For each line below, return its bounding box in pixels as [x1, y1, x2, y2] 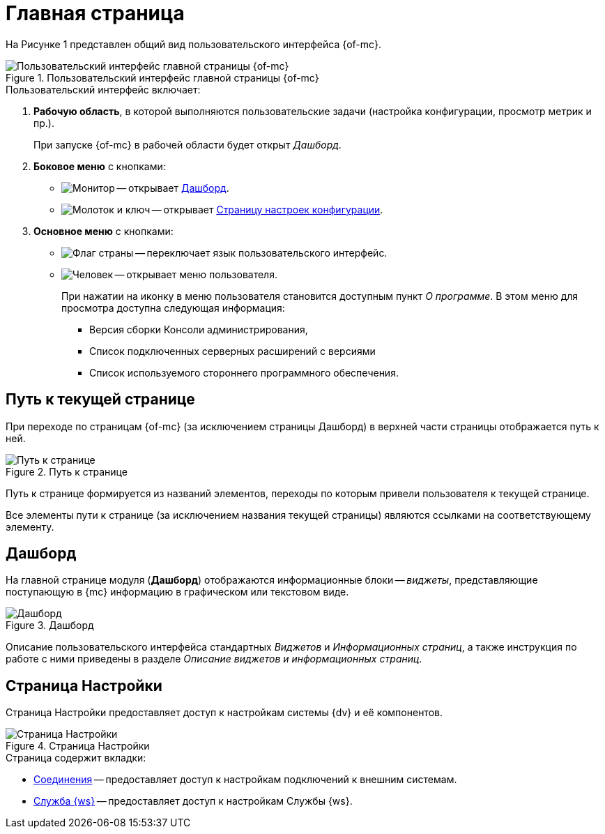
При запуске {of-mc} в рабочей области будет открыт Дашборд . [33, 138, 342, 151]
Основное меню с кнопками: [33, 225, 174, 237]
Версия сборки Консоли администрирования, [89, 323, 308, 335]
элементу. [6, 520, 54, 533]
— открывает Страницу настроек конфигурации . [151, 203, 383, 215]
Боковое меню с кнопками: [33, 160, 166, 172]
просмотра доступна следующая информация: [61, 301, 285, 314]
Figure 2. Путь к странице [6, 465, 128, 478]
